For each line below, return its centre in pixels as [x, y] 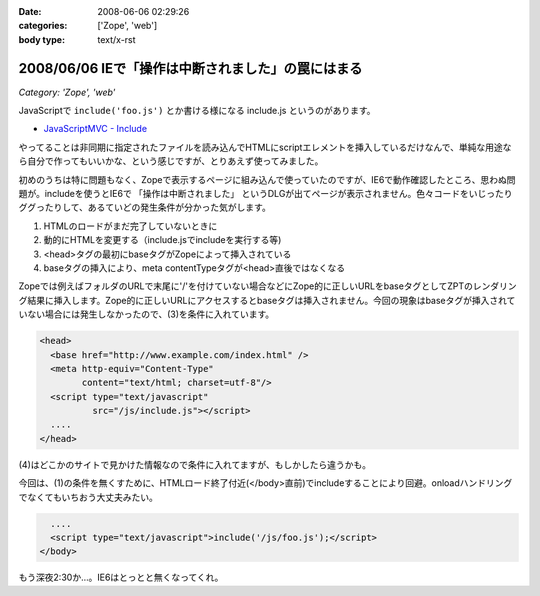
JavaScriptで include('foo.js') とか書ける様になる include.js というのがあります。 [197, 111]
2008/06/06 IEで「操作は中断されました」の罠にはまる [190, 68]
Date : [30, 11]
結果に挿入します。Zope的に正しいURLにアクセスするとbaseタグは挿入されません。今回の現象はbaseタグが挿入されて [271, 300]
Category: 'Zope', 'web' [67, 92]
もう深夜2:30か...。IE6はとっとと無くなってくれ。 [121, 577]
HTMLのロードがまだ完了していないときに [130, 226]
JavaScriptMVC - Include [95, 129]
